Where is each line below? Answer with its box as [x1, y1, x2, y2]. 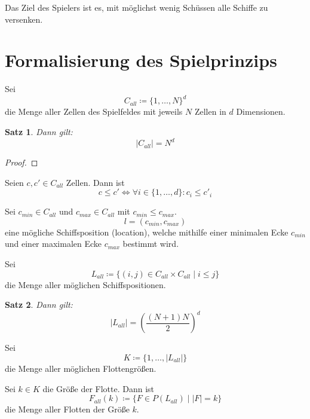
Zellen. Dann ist [66, 176, 125, 188]
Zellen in [194, 105, 226, 118]
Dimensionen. [236, 105, 286, 118]
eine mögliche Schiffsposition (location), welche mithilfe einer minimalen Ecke [5, 225, 288, 238]
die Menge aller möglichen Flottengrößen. [5, 362, 156, 374]
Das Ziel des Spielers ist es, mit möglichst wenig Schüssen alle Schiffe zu [5, 1, 268, 13]
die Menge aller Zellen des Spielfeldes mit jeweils [5, 105, 183, 118]
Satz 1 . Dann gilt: [5, 126, 73, 137]
